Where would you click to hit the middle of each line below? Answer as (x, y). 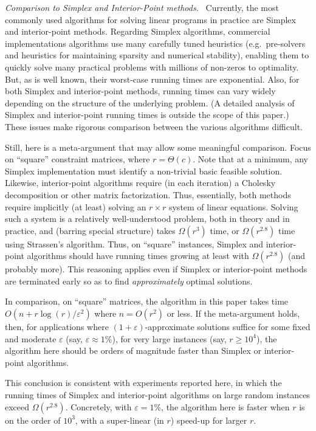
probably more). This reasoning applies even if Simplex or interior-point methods (156, 269)
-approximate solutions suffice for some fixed (228, 327)
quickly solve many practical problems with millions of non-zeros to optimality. (152, 67)
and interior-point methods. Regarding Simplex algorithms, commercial (138, 31)
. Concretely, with (98, 406)
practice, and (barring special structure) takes (90, 230)
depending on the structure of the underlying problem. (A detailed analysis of (150, 102)
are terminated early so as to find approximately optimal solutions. (129, 281)
